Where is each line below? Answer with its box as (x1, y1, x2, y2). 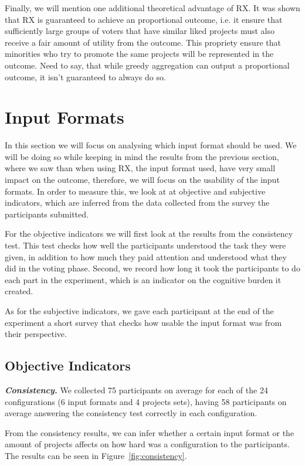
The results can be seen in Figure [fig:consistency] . (5, 449, 187, 461)
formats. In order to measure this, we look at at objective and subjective (5, 185, 266, 197)
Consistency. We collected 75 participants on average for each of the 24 (5, 383, 268, 396)
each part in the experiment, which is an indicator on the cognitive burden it (5, 273, 282, 285)
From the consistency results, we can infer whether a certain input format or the (5, 426, 294, 438)
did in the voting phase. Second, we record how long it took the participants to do (5, 262, 300, 274)
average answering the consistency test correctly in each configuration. (5, 407, 257, 419)
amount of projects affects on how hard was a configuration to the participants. (5, 438, 290, 450)
